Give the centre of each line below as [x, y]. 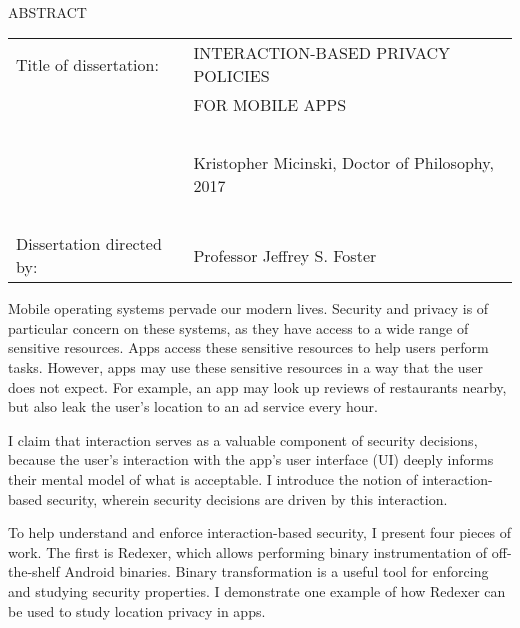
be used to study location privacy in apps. [137, 610]
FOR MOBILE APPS [270, 105]
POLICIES [231, 76]
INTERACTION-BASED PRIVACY [322, 53]
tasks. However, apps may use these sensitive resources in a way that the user [245, 366]
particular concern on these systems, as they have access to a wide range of [238, 327]
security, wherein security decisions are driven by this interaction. [247, 498]
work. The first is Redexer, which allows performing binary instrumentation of [248, 551]
